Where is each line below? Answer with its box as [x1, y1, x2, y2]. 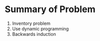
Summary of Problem [5, 4, 95, 15]
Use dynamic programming [12, 25, 69, 31]
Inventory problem [12, 20, 51, 26]
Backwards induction [12, 31, 56, 37]
